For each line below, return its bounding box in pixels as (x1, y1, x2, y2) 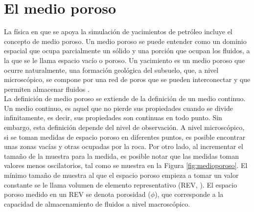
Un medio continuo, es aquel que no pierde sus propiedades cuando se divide (4, 103, 233, 113)
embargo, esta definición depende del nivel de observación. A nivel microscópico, (4, 122, 245, 132)
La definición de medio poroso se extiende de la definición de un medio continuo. (4, 93, 246, 104)
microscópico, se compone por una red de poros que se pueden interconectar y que (4, 74, 251, 85)
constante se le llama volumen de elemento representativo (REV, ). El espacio (4, 179, 237, 190)
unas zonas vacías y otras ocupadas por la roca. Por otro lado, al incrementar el (4, 141, 243, 151)
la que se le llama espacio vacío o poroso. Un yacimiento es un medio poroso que (4, 55, 245, 65)
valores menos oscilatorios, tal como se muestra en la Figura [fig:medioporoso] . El (4, 160, 248, 170)
